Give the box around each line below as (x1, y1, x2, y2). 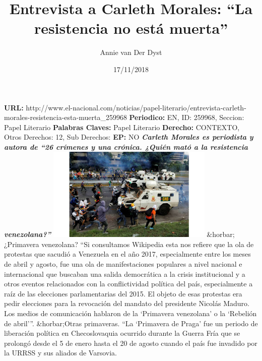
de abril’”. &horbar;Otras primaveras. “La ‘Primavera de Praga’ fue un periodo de (4, 318, 258, 328)
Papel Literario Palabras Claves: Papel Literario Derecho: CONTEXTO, (4, 122, 240, 132)
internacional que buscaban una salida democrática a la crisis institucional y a (4, 268, 245, 279)
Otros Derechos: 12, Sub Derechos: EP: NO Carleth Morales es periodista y (4, 132, 253, 142)
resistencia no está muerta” (34, 18, 228, 38)
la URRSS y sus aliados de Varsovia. (4, 347, 117, 358)
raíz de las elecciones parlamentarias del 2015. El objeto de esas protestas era (4, 288, 242, 298)
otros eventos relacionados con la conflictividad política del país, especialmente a (4, 278, 253, 289)
